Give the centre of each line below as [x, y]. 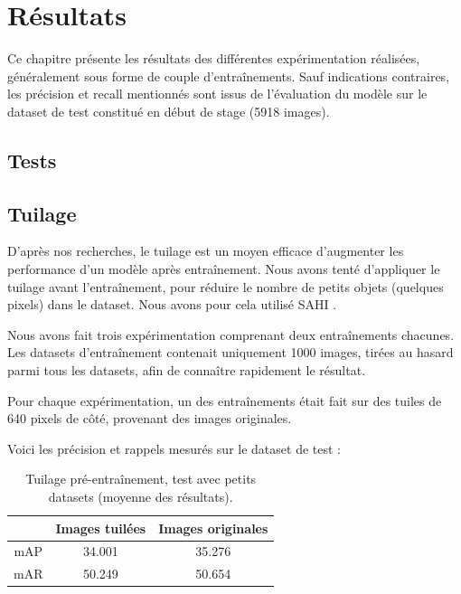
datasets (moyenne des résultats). [141, 497]
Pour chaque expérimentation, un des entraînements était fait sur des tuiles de [225, 400]
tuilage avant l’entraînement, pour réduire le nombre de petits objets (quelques [226, 286]
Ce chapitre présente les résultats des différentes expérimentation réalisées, [214, 58]
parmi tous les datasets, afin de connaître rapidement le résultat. [187, 370]
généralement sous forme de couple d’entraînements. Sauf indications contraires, [229, 75]
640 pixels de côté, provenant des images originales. [150, 418]
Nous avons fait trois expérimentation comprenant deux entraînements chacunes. [231, 334]
